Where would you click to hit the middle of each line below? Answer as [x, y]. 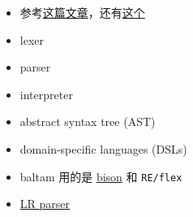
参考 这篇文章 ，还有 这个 [82, 12]
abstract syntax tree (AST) [88, 122]
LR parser [45, 204]
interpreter [46, 94]
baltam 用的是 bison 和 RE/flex [101, 176]
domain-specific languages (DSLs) [103, 148]
